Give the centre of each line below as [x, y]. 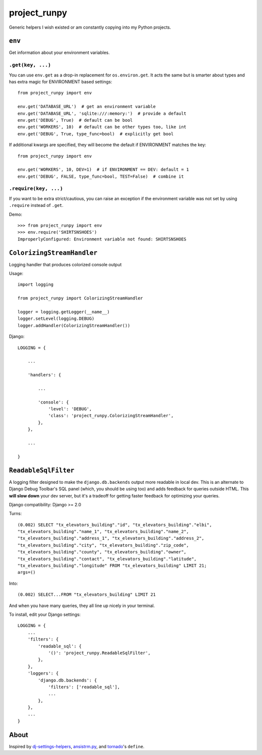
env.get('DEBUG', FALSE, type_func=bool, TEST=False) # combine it [101, 176]
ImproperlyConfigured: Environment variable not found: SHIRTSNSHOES [102, 239]
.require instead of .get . [36, 205]
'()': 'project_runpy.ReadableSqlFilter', [99, 653]
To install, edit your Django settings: [45, 614]
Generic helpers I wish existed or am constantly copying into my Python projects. [90, 27]
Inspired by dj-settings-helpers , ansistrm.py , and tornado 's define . [77, 746]
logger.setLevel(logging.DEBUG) [56, 319]
